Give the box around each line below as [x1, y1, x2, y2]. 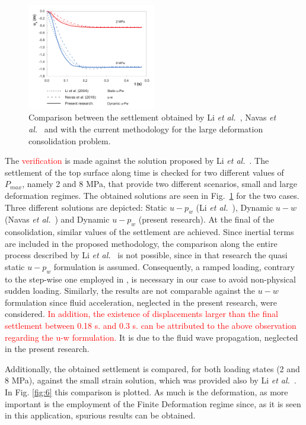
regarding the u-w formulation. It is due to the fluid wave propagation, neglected [5, 331, 298, 343]
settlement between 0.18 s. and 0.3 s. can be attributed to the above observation [5, 319, 297, 332]
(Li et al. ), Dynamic [196, 201, 273, 213]
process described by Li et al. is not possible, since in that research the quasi [5, 249, 288, 261]
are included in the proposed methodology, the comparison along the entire [5, 237, 278, 249]
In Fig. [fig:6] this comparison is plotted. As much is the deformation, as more [5, 386, 288, 398]
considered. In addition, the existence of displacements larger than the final [5, 307, 278, 320]
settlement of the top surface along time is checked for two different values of [5, 166, 284, 178]
